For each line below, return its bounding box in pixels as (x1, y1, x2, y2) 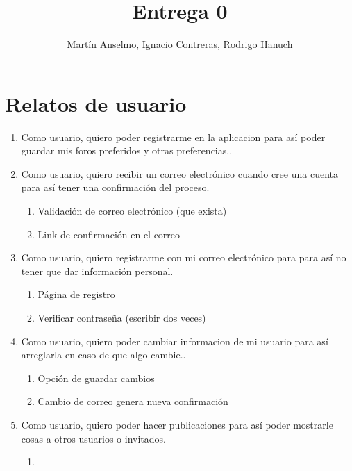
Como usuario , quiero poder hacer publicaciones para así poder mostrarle (21, 417, 333, 431)
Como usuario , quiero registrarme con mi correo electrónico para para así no (21, 250, 346, 265)
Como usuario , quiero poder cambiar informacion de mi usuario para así (21, 333, 328, 348)
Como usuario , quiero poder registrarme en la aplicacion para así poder (21, 129, 326, 144)
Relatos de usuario (5, 89, 187, 117)
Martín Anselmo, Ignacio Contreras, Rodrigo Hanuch (67, 37, 293, 51)
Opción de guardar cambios (37, 370, 155, 385)
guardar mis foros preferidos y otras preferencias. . (21, 143, 233, 158)
